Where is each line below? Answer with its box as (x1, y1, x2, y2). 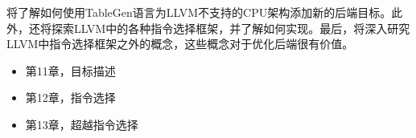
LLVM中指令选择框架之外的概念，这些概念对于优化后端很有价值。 (6, 35, 354, 52)
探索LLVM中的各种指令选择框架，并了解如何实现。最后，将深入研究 (51, 19, 410, 36)
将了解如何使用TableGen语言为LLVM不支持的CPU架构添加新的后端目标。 (6, 4, 392, 20)
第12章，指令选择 (25, 89, 116, 106)
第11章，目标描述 (25, 62, 116, 79)
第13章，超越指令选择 (25, 116, 138, 132)
